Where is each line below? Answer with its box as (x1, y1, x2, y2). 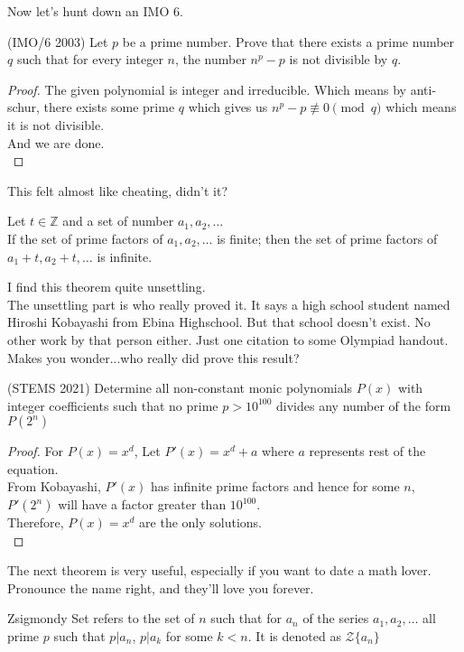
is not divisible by (289, 50, 388, 69)
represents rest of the (309, 442, 426, 461)
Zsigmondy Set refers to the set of (7, 609, 195, 628)
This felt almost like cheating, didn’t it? (7, 181, 227, 200)
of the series (302, 609, 369, 628)
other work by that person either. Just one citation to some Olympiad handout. (7, 330, 449, 349)
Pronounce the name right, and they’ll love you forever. (7, 578, 314, 597)
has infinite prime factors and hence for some (150, 477, 400, 496)
